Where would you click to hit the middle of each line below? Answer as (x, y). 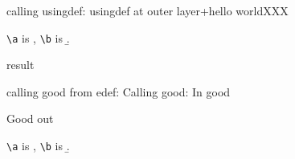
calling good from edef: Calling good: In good (119, 91)
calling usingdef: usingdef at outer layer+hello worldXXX (147, 10)
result (20, 65)
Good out (30, 118)
